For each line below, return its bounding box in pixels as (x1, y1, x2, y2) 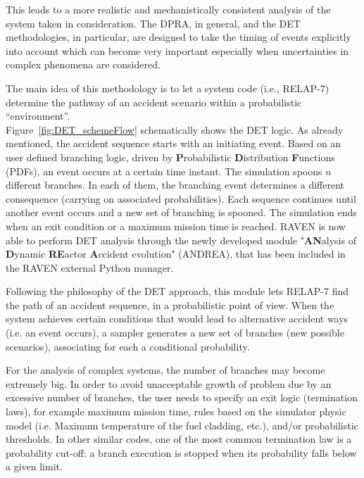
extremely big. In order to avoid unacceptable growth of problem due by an (6, 376, 332, 391)
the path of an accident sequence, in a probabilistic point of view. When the (6, 297, 334, 312)
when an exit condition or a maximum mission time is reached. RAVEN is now (6, 218, 346, 233)
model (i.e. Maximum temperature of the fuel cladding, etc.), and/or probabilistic (6, 417, 358, 432)
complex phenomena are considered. (6, 57, 161, 72)
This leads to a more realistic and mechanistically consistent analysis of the (6, 2, 331, 16)
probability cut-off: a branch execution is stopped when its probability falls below (6, 445, 357, 460)
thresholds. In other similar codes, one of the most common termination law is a (6, 432, 352, 446)
